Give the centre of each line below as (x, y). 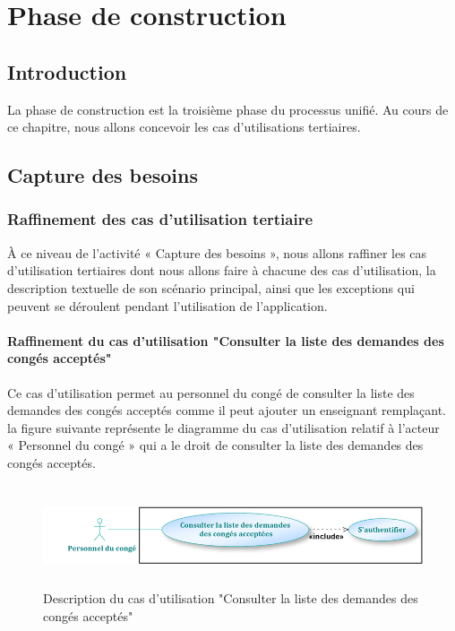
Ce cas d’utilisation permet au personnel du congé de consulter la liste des (211, 392)
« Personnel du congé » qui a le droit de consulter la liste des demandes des (215, 445)
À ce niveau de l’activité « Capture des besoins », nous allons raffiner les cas (217, 252)
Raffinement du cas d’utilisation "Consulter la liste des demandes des (226, 340)
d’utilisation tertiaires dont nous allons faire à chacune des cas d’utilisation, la (222, 270)
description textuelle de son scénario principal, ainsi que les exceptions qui (211, 287)
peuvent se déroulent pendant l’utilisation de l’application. (167, 305)
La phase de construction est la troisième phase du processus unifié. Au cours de (228, 109)
